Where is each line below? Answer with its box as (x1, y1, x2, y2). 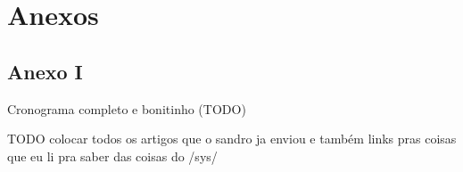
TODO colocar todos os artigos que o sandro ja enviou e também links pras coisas (7, 129, 457, 148)
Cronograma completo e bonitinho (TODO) (7, 99, 246, 118)
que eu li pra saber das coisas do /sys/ (7, 146, 218, 165)
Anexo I (7, 57, 83, 85)
